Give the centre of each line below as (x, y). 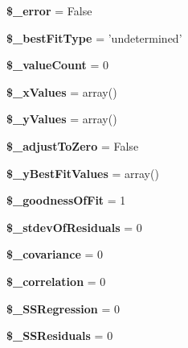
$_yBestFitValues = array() (83, 173)
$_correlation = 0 (56, 281)
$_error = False (49, 10)
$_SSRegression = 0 (63, 308)
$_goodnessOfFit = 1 (66, 200)
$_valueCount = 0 (58, 65)
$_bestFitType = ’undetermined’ (94, 37)
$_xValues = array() (62, 91)
